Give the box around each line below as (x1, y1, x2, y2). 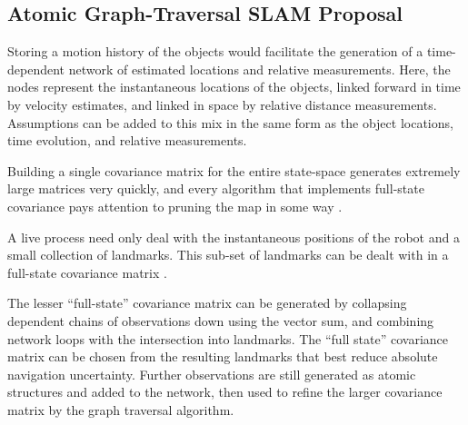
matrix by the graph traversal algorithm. (7, 400, 234, 419)
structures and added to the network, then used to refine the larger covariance (7, 382, 443, 401)
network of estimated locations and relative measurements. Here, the (68, 59, 451, 78)
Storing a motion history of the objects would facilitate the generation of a (7, 42, 423, 61)
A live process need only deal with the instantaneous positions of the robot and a (7, 227, 460, 246)
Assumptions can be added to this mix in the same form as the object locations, (7, 113, 453, 132)
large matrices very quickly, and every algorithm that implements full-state (7, 179, 424, 198)
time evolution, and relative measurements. (7, 131, 247, 150)
